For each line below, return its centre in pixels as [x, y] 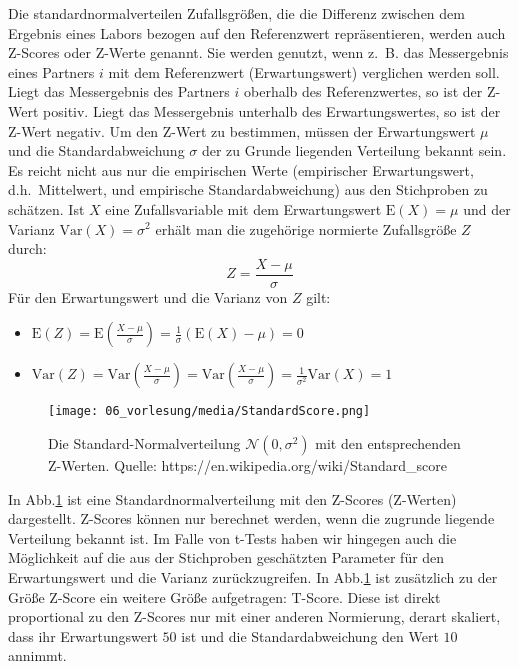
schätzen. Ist [46, 208]
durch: [27, 248]
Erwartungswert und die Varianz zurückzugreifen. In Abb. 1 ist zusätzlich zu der [253, 577]
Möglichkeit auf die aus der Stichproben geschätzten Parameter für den [226, 557]
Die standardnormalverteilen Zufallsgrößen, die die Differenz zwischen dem [236, 13]
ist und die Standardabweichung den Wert [310, 635]
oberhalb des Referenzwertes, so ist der [363, 91]
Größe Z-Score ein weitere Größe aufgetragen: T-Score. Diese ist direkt [224, 596]
